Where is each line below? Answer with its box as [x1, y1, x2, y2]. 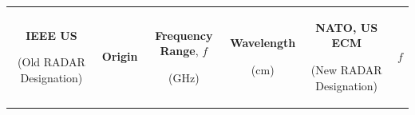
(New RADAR [310, 61, 382, 77]
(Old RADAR [18, 54, 85, 70]
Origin [101, 48, 138, 65]
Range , [160, 42, 199, 59]
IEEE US [26, 26, 77, 43]
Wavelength [230, 34, 296, 51]
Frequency [155, 26, 213, 43]
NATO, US [315, 18, 378, 35]
